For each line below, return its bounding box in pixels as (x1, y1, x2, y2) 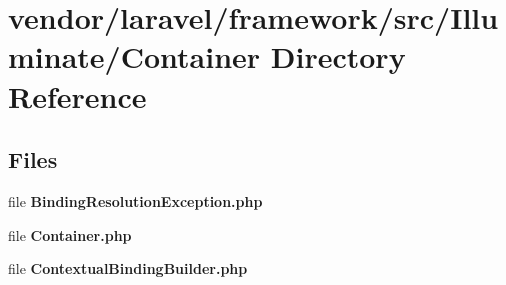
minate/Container (8, 36, 261, 77)
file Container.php (8, 224, 132, 245)
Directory (270, 36, 406, 77)
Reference (8, 75, 147, 116)
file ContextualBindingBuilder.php (8, 258, 248, 279)
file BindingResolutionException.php (8, 190, 263, 211)
